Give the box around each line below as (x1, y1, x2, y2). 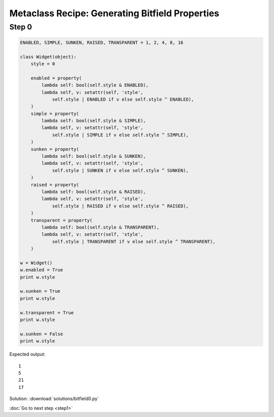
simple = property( (30, 111, 80, 116)
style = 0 (30, 61, 55, 67)
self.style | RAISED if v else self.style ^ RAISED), (52, 203, 189, 209)
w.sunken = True (20, 288, 61, 294)
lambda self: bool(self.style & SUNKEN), (41, 153, 146, 159)
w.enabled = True (20, 267, 63, 273)
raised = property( (30, 182, 80, 187)
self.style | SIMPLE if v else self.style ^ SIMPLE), (52, 132, 189, 138)
